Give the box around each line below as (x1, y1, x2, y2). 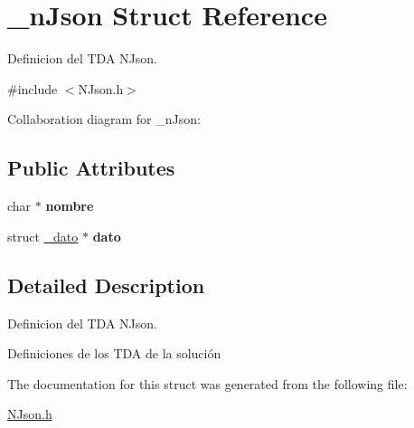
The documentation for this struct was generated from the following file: (7, 374, 408, 393)
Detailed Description (7, 271, 205, 299)
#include (7, 79, 58, 98)
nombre (45, 196, 94, 215)
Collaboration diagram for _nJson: (7, 109, 201, 128)
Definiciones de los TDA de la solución (7, 344, 221, 363)
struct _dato (7, 226, 79, 245)
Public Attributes (7, 154, 175, 182)
